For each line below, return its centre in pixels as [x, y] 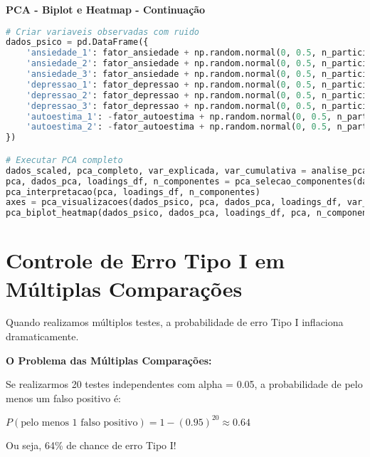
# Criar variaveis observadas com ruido [103, 32]
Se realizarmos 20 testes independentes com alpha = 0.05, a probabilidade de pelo [184, 384]
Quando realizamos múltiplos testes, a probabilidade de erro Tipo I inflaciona [175, 322]
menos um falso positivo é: [63, 398]
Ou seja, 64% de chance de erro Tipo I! [91, 445]
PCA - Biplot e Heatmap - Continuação [106, 9]
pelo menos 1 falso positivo [79, 422]
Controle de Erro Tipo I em [146, 260]
